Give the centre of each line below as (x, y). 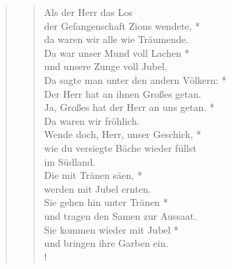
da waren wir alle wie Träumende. (116, 39)
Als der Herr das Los (88, 12)
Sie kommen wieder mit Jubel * (111, 229)
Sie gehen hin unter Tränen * (106, 202)
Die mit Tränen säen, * (93, 175)
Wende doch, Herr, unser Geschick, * (123, 134)
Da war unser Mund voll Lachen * (117, 52)
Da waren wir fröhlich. (92, 120)
